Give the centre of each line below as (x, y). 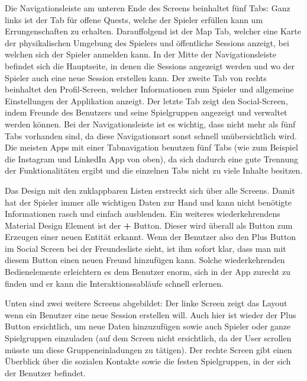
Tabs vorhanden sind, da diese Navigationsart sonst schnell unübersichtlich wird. (151, 135)
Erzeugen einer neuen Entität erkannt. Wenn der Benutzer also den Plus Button (151, 237)
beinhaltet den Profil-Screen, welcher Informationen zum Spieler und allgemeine (149, 89)
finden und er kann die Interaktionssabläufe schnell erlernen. (114, 283)
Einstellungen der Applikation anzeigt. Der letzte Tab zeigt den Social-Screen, (146, 100)
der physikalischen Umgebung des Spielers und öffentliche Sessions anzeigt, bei (147, 42)
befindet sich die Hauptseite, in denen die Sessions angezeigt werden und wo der (150, 65)
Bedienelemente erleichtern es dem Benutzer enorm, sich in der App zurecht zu (148, 272)
